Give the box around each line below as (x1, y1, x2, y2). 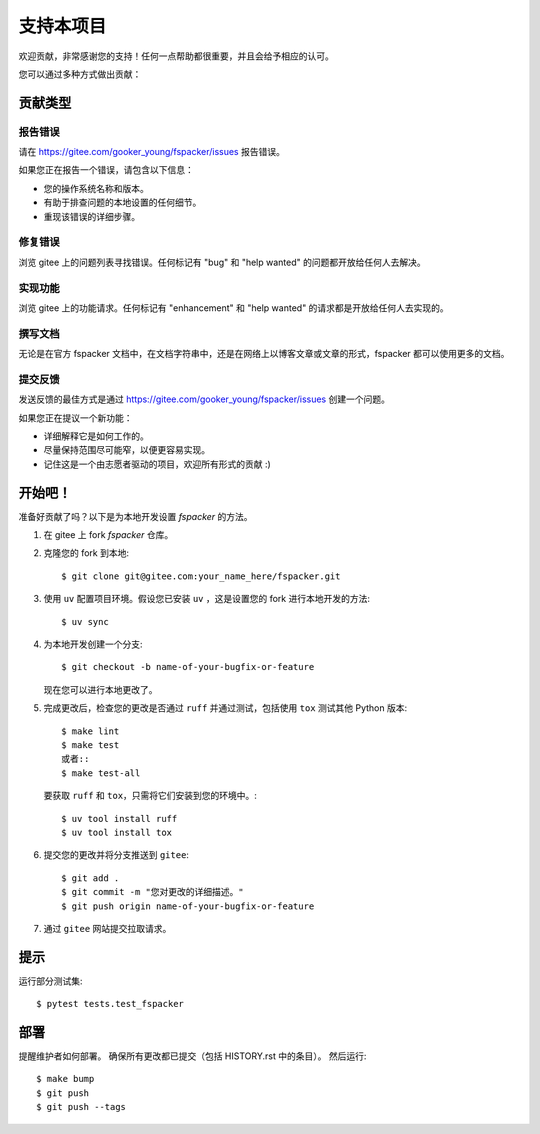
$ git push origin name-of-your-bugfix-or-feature (61, 900, 315, 912)
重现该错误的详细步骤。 (43, 210, 140, 222)
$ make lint (61, 725, 120, 737)
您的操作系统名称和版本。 (43, 182, 149, 194)
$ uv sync (61, 616, 109, 627)
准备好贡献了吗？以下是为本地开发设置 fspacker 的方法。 (18, 510, 254, 522)
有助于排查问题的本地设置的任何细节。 (43, 196, 202, 209)
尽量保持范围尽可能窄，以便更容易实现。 (43, 444, 210, 456)
